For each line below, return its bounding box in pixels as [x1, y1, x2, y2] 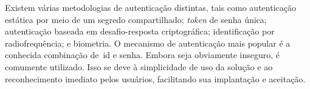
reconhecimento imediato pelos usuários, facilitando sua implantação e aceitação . [5, 72, 306, 85]
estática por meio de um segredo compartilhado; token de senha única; [5, 13, 267, 25]
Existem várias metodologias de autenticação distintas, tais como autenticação [5, 1, 296, 13]
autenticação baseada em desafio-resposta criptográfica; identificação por [5, 25, 275, 38]
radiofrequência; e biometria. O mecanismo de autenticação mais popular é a [5, 36, 291, 49]
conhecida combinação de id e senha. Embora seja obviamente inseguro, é [5, 48, 280, 61]
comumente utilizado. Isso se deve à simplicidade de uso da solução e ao [5, 60, 273, 73]
